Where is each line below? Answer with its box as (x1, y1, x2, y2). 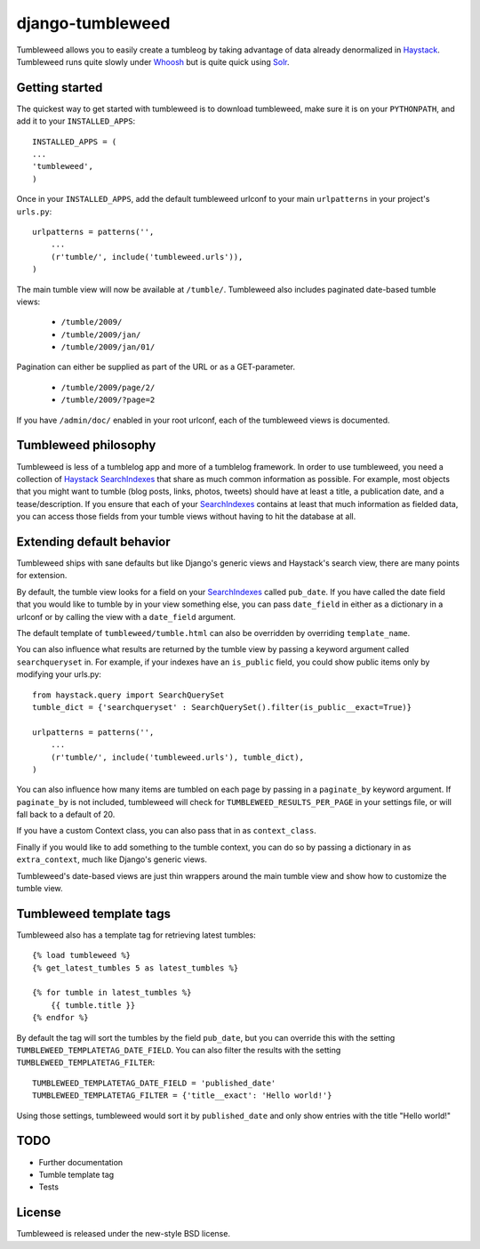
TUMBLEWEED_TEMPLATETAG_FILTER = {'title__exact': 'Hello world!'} (32, 1091, 332, 1100)
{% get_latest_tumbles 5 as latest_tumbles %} (32, 963, 239, 973)
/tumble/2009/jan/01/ (60, 342, 156, 352)
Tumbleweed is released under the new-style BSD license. (16, 1229, 231, 1239)
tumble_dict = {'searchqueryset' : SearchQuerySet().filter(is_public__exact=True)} (32, 702, 412, 712)
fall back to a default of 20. (16, 810, 116, 820)
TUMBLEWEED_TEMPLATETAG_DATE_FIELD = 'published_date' (32, 1077, 276, 1088)
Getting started (16, 80, 103, 95)
